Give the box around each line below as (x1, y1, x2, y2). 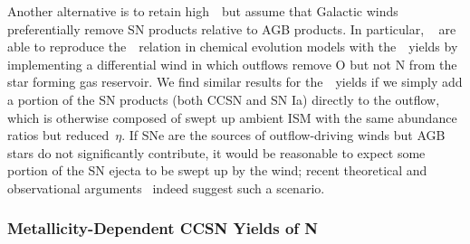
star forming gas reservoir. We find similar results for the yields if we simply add (7, 72, 463, 91)
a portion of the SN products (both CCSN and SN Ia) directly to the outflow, (7, 89, 440, 108)
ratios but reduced (7, 126, 110, 145)
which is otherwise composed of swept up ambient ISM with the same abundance (7, 108, 457, 127)
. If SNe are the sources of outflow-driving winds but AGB (121, 126, 446, 145)
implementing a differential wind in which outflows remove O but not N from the (7, 54, 457, 73)
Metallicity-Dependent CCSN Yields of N (7, 217, 319, 239)
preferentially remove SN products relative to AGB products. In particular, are (7, 19, 456, 38)
